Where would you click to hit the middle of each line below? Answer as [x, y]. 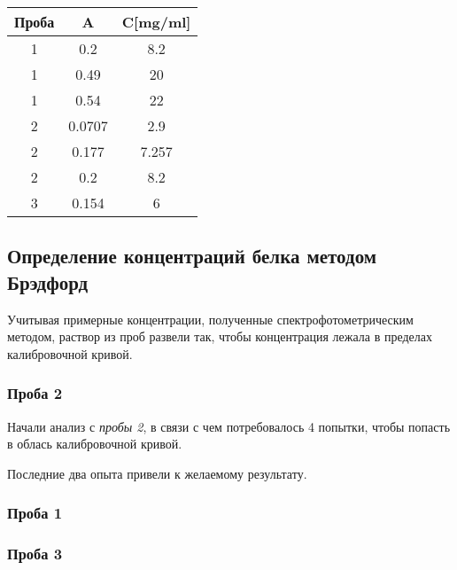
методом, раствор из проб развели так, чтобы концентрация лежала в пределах [220, 336]
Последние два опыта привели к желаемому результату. [157, 473]
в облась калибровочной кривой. [95, 444]
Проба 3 [35, 554]
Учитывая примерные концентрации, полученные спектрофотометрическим [210, 319]
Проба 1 [35, 513]
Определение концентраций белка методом [192, 256]
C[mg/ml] [156, 22]
